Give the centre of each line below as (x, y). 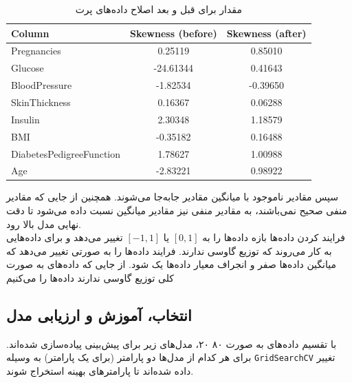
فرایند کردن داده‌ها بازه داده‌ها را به (274, 237)
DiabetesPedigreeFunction (66, 153)
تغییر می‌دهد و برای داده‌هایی (65, 237)
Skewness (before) (174, 33)
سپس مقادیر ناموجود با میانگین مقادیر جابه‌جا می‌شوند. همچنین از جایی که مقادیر (172, 197)
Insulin (25, 119)
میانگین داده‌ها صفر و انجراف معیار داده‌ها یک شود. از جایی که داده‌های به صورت (171, 264)
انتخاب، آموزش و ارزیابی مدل (99, 314)
